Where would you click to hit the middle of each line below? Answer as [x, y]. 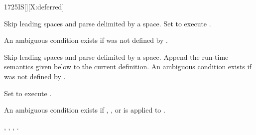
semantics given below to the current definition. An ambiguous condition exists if [128, 67]
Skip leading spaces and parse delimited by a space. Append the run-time [116, 57]
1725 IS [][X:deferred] [34, 6]
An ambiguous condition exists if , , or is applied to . [85, 110]
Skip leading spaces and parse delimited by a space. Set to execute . [108, 23]
